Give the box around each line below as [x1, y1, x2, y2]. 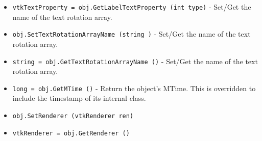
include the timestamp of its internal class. [12, 93, 146, 103]
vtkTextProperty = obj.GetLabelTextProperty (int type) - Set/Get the [12, 2, 251, 12]
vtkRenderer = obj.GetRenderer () [12, 129, 130, 137]
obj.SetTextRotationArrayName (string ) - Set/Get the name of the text [12, 29, 251, 39]
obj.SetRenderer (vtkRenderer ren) [12, 112, 134, 120]
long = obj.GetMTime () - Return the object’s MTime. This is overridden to [12, 82, 256, 93]
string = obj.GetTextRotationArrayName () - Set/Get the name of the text [12, 55, 258, 66]
